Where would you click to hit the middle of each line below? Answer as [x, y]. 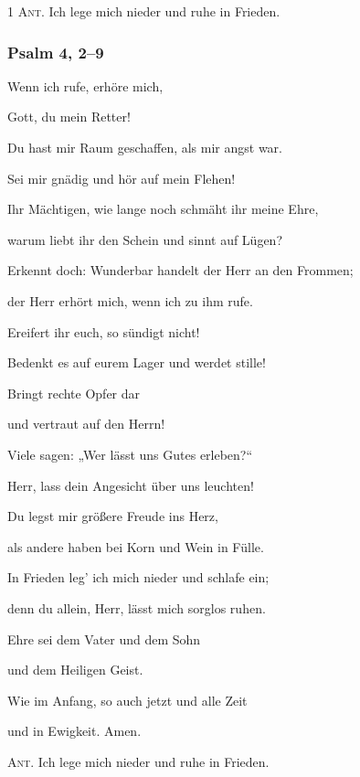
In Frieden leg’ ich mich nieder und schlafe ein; [138, 577]
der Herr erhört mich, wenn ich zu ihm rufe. [130, 300]
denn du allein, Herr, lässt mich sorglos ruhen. [137, 607]
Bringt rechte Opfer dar [74, 393]
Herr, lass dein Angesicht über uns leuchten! [131, 485]
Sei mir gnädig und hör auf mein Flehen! [122, 178]
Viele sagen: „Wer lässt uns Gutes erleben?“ [130, 454]
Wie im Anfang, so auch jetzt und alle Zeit [127, 700]
